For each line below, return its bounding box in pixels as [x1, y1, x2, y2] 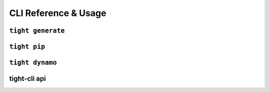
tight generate [9, 26, 65, 34]
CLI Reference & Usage [9, 7, 106, 18]
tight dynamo [9, 58, 57, 66]
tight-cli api [9, 74, 46, 83]
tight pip [9, 42, 45, 50]
